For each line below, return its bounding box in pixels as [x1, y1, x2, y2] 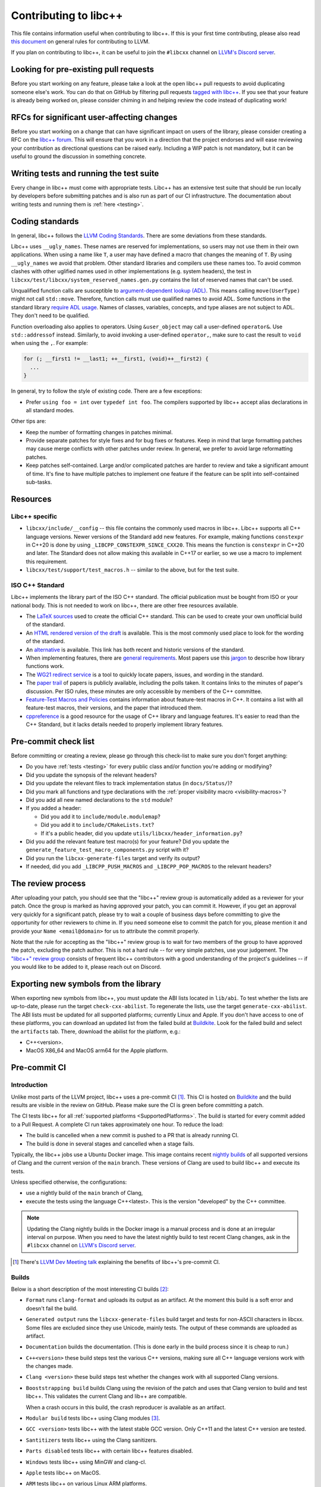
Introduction [11, 1081, 48, 1089]
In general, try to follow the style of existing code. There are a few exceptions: [11, 387, 202, 395]
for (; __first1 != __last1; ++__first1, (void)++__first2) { [23, 356, 209, 362]
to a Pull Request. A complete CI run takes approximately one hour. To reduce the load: [11, 1121, 224, 1128]
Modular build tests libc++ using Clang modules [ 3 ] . [26, 1414, 160, 1422]
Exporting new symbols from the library [11, 978, 162, 989]
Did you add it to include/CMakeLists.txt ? [40, 821, 155, 829]
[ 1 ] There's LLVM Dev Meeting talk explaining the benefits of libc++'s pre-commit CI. [12, 1258, 221, 1265]
